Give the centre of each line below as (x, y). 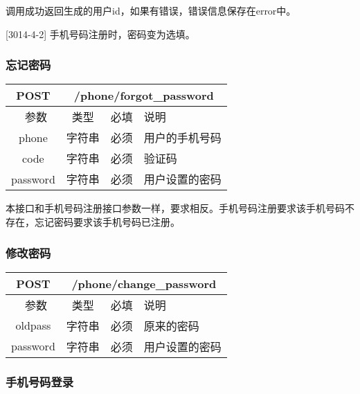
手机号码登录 (40, 381)
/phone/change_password (144, 283)
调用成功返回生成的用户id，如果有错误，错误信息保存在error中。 (151, 10)
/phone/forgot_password (144, 96)
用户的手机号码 (182, 138)
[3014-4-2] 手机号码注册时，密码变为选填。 (100, 34)
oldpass (33, 325)
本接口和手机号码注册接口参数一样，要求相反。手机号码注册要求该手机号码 (175, 208)
